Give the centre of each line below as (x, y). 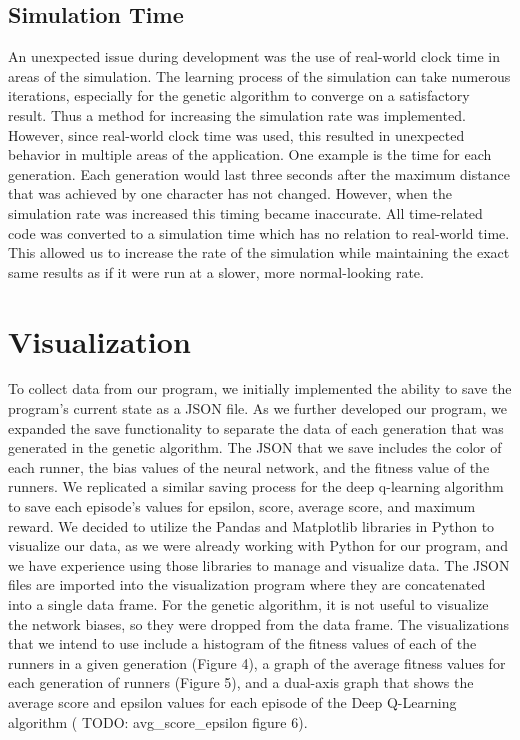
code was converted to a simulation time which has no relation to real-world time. (259, 232)
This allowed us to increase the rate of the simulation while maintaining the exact (259, 252)
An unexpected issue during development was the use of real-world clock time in (254, 56)
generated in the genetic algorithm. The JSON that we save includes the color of (255, 447)
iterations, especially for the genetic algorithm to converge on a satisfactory (239, 95)
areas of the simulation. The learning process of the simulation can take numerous (259, 75)
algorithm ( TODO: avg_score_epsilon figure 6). (158, 721)
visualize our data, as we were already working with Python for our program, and (258, 545)
